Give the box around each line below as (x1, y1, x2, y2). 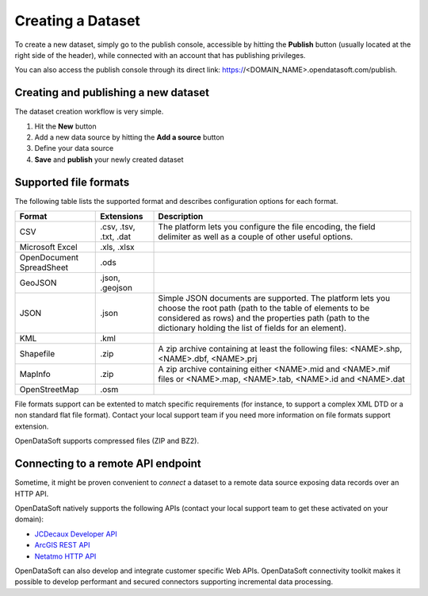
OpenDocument (19, 252, 79, 263)
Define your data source (34, 144, 114, 153)
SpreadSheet (19, 262, 69, 273)
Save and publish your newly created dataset (34, 155, 184, 164)
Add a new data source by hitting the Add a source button (34, 133, 225, 142)
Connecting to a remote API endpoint (14, 457, 201, 471)
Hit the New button (34, 121, 97, 131)
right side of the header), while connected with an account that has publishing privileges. (14, 50, 306, 60)
